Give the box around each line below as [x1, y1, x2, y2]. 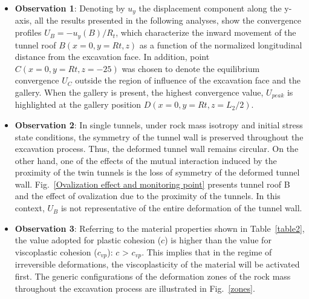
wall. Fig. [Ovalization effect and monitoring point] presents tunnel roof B [15, 177, 290, 190]
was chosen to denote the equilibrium [122, 62, 260, 74]
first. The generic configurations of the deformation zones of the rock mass [15, 269, 291, 282]
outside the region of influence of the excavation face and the [75, 74, 301, 87]
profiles [15, 26, 42, 39]
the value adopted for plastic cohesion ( [15, 234, 161, 246]
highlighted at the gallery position [15, 98, 141, 111]
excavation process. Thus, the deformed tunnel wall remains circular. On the [15, 142, 299, 155]
